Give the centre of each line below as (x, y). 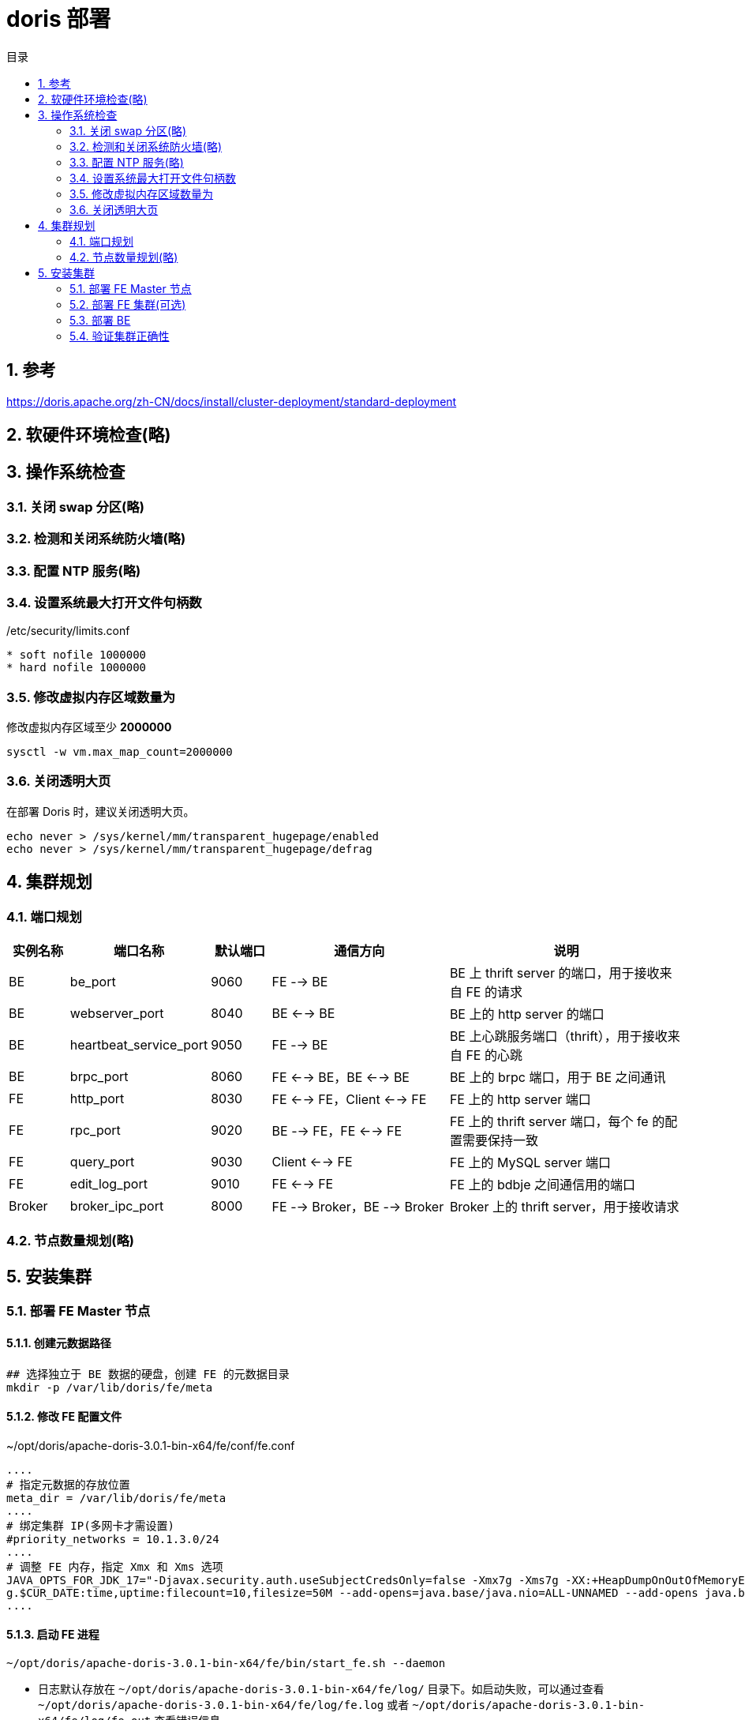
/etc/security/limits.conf (68, 631)
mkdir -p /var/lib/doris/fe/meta (110, 1387)
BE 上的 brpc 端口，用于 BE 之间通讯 (558, 1078)
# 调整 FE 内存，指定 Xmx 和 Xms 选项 (115, 1566)
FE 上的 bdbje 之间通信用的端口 (543, 1185)
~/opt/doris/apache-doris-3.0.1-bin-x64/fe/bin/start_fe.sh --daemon (226, 1663)
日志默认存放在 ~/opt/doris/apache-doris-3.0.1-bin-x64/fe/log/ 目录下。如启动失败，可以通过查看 (321, 1688)
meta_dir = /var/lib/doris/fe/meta (116, 1498)
